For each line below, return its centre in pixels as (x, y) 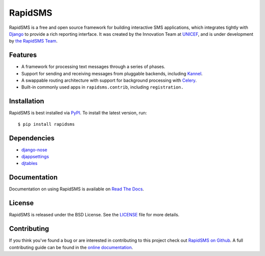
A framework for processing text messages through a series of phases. (93, 67)
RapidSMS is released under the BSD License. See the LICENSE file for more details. (94, 215)
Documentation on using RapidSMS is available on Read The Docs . (77, 189)
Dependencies (32, 138)
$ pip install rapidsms (46, 124)
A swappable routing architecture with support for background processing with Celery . (109, 80)
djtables (29, 163)
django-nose (34, 150)
